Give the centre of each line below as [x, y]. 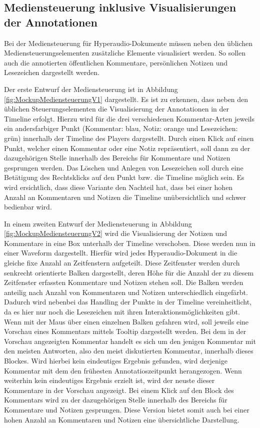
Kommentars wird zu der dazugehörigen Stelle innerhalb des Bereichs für [116, 400]
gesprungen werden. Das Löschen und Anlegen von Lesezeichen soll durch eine [124, 167]
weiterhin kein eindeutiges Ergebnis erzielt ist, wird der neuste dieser [109, 380]
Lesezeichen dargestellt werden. [52, 72]
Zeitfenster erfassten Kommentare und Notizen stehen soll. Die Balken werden [124, 282]
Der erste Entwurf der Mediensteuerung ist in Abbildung [91, 89]
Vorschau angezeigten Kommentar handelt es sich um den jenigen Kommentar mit [130, 341]
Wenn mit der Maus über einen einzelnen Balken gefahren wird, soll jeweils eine [126, 321]
